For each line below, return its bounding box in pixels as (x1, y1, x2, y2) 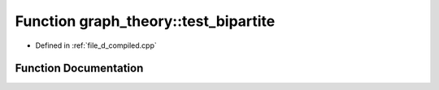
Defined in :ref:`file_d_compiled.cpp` (35, 41, 158, 50)
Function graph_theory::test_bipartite (15, 12, 276, 30)
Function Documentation (15, 62, 144, 75)
